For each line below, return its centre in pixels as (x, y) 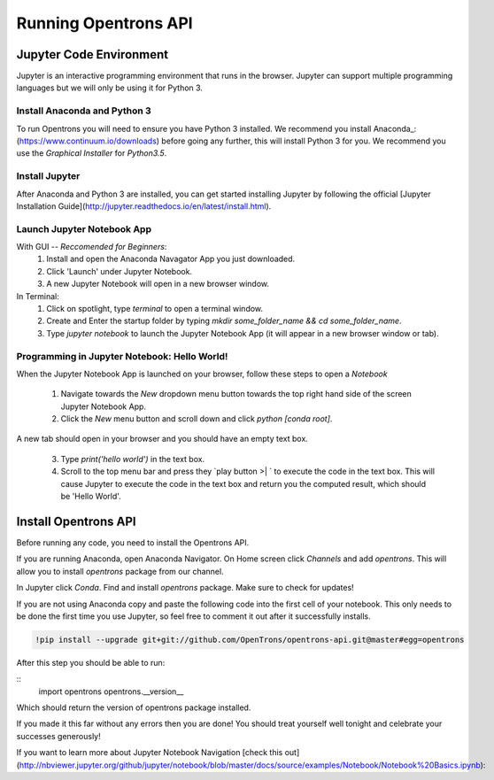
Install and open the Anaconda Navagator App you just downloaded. (171, 259)
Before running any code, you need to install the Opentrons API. (133, 542)
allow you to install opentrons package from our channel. (120, 571)
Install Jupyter (48, 176)
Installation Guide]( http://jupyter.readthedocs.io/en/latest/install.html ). (144, 206)
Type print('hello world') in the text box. (133, 459)
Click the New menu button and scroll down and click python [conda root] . (197, 419)
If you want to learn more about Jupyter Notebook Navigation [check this (150, 753)
